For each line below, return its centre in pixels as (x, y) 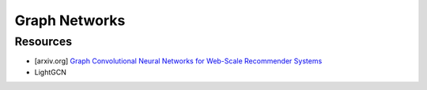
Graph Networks (70, 20)
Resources (43, 41)
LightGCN (50, 72)
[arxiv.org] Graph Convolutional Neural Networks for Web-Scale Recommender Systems (178, 61)
